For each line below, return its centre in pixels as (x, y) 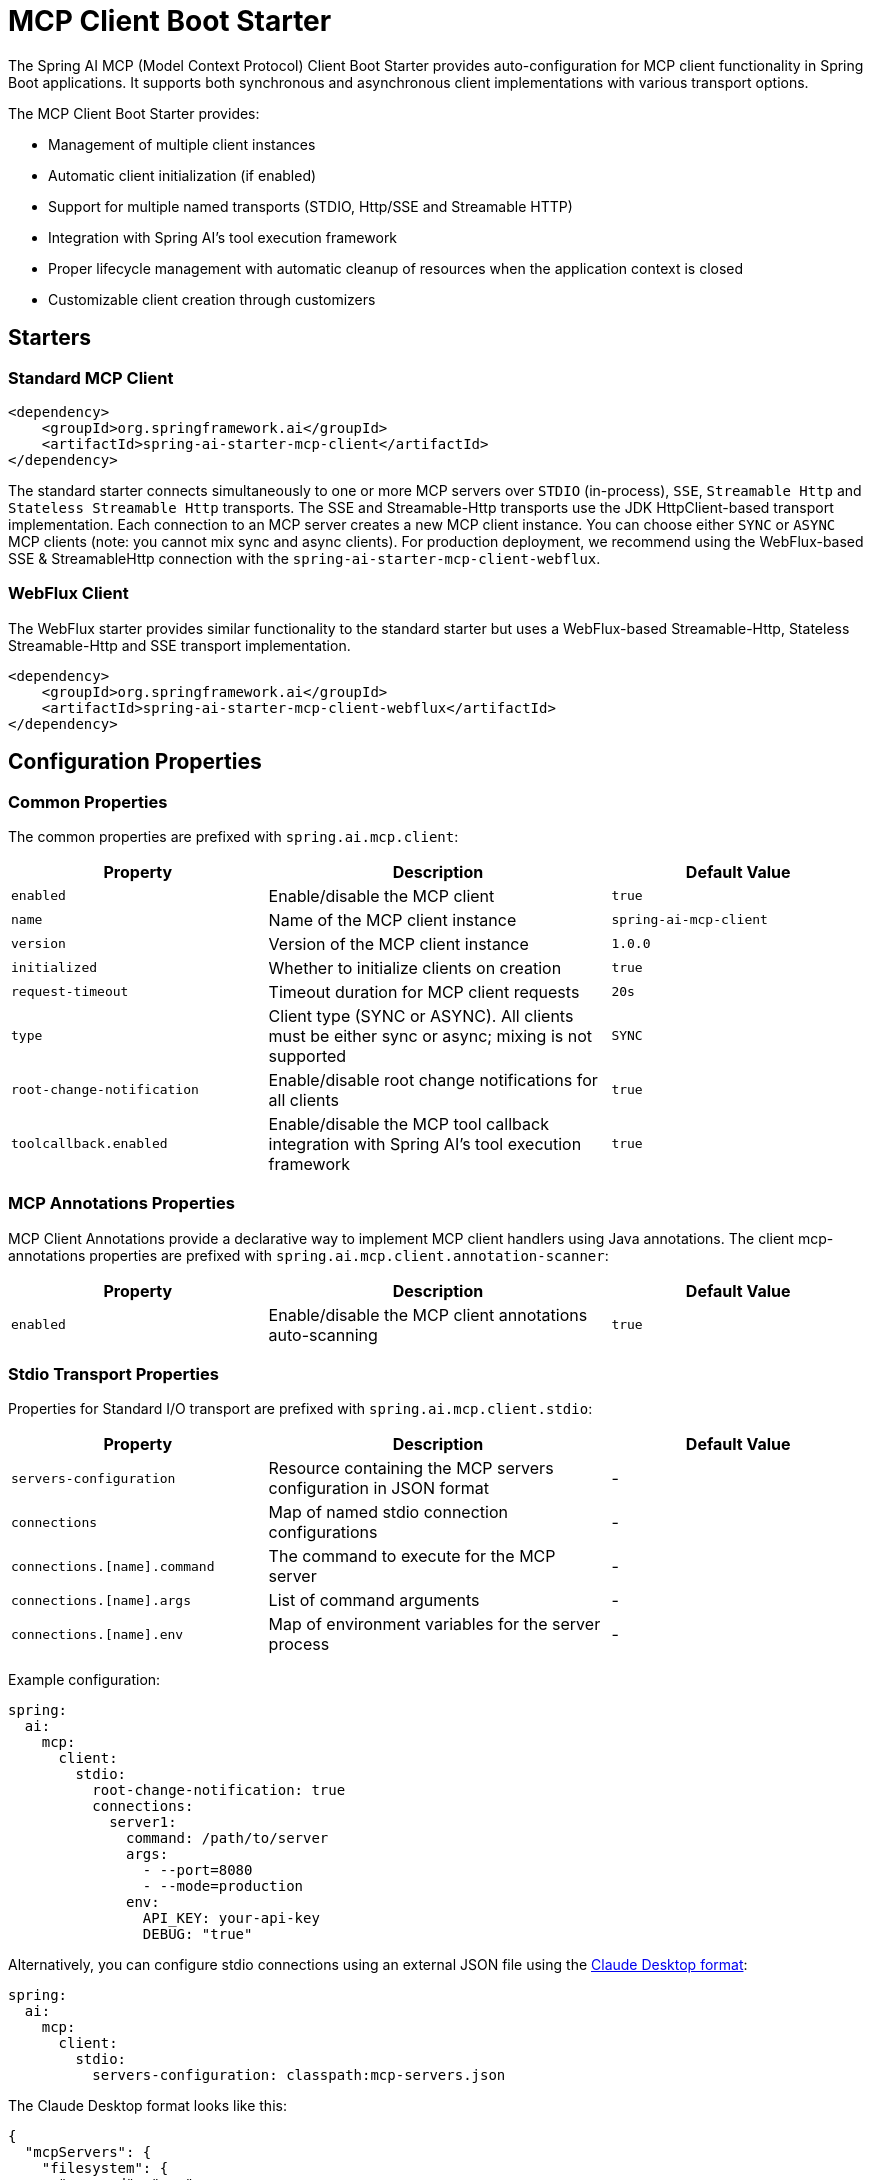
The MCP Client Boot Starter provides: (134, 113)
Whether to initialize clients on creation (415, 967)
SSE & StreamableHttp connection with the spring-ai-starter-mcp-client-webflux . (304, 558)
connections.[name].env (97, 1634)
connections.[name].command (113, 1566)
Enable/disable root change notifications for (433, 1079)
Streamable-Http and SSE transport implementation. (179, 645)
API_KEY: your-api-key (231, 1918)
